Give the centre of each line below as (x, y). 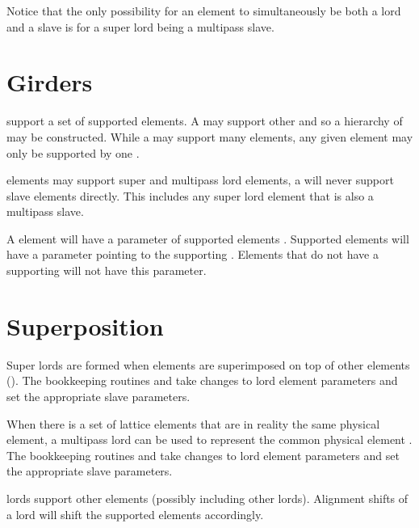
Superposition (85, 325)
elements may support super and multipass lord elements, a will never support (200, 180)
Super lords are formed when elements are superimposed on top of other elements (208, 364)
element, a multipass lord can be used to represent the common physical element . (209, 439)
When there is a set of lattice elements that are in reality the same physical (193, 423)
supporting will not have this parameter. (107, 270)
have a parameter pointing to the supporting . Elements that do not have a (193, 254)
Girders (50, 82)
